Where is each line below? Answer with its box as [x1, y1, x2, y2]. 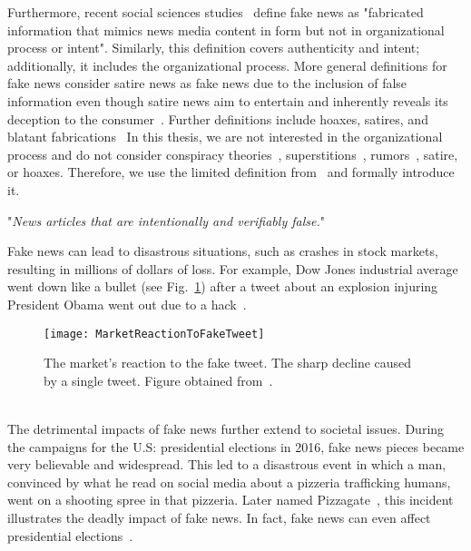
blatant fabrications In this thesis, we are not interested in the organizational [7, 127, 443, 146]
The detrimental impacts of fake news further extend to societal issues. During [7, 418, 445, 438]
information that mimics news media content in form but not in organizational [7, 20, 445, 39]
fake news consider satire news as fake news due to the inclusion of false [7, 74, 407, 93]
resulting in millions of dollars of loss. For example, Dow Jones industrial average [7, 259, 458, 278]
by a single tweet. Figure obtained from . [44, 370, 273, 389]
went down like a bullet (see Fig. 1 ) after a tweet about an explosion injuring [7, 277, 438, 296]
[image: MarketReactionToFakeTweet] [44, 327, 265, 340]
